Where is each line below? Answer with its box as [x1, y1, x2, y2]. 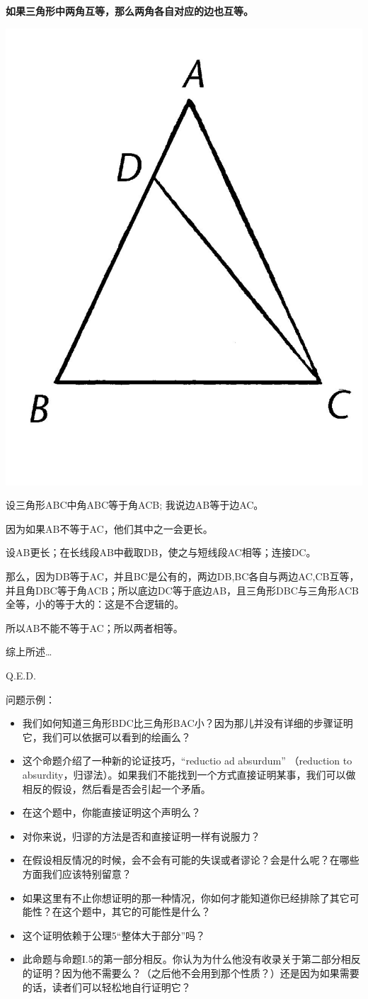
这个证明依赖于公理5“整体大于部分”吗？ [22, 927, 206, 942]
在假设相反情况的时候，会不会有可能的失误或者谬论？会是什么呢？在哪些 [22, 852, 360, 867]
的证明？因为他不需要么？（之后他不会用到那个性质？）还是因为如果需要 [22, 965, 360, 980]
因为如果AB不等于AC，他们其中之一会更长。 [6, 521, 213, 536]
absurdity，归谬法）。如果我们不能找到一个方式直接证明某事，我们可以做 [22, 767, 356, 782]
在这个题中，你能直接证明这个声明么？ [22, 805, 201, 820]
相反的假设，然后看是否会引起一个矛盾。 [22, 781, 211, 796]
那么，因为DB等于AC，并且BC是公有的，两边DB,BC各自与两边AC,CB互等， [6, 569, 360, 584]
